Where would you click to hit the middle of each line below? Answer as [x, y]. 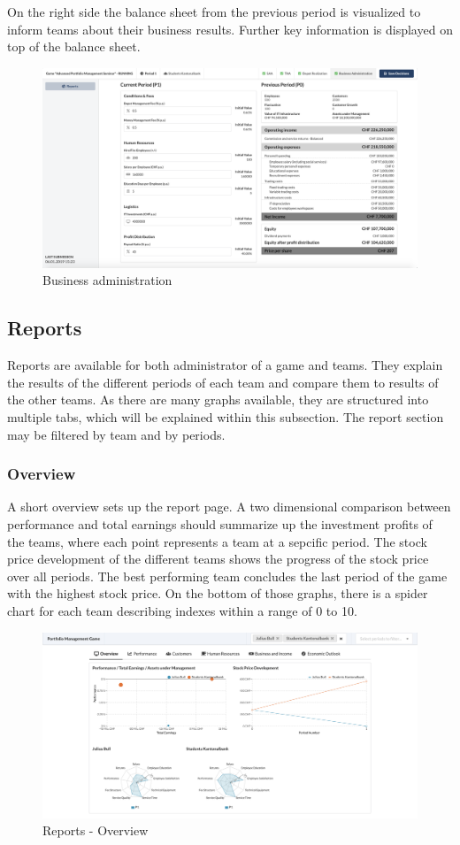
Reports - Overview [96, 830]
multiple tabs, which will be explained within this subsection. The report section [226, 417]
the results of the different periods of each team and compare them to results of [223, 382]
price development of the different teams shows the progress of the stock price [218, 559]
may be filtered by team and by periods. [116, 434]
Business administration [107, 280]
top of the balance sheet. [74, 46]
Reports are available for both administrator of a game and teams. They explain [225, 365]
